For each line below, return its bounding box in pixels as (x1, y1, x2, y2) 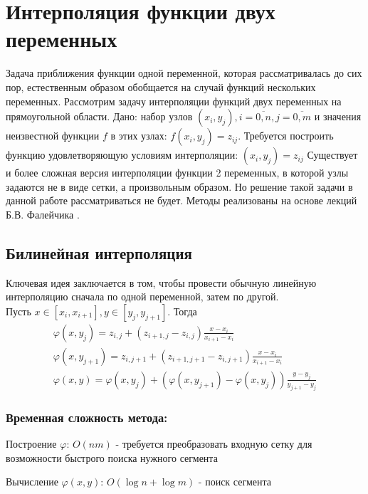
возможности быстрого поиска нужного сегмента (6, 450, 218, 465)
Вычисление (6, 474, 58, 489)
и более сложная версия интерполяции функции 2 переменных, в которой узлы (6, 165, 349, 180)
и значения (314, 109, 362, 124)
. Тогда (167, 303, 197, 318)
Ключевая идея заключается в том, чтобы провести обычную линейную (6, 275, 317, 290)
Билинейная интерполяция (6, 241, 192, 263)
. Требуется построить (238, 128, 334, 143)
